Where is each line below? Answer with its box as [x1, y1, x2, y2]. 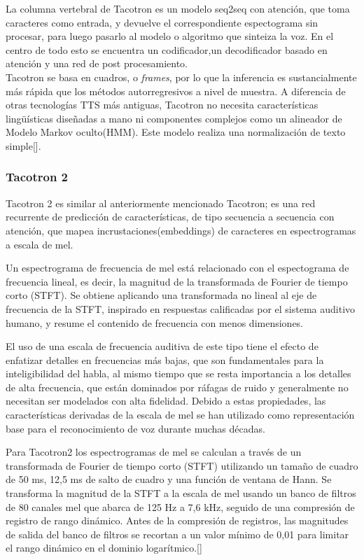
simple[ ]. [6, 138, 41, 153]
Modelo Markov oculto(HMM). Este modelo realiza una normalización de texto [6, 125, 346, 139]
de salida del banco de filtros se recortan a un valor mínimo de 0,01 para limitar [6, 526, 349, 541]
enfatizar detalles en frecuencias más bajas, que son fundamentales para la [6, 352, 324, 367]
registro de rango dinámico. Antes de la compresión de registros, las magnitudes [6, 513, 349, 528]
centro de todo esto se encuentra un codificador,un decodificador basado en [6, 42, 328, 57]
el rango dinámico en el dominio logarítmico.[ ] [6, 540, 202, 555]
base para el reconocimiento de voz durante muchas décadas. [6, 421, 265, 435]
